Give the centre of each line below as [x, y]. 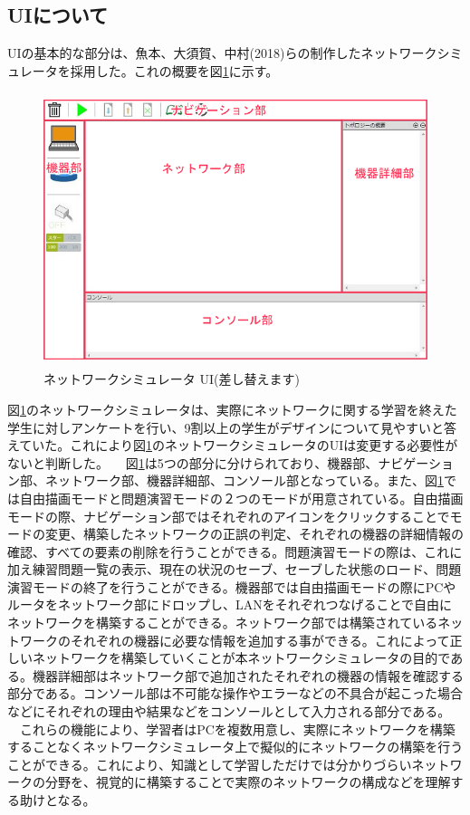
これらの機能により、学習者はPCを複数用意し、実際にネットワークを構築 [237, 729]
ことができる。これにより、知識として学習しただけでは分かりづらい [210, 764]
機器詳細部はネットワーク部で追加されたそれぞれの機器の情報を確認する [248, 675]
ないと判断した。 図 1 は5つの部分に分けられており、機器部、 [193, 462]
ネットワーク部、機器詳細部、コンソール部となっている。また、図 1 [244, 480]
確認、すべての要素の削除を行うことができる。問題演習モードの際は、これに [235, 551]
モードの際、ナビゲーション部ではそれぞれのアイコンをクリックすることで [229, 516]
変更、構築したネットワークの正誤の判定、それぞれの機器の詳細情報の [254, 534]
